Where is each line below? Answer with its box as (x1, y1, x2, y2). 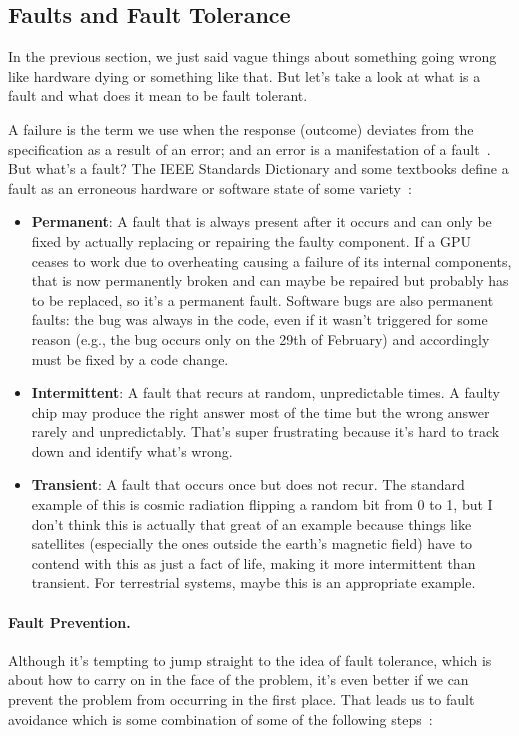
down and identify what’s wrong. (31, 440, 233, 461)
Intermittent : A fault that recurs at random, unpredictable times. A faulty (31, 382, 500, 403)
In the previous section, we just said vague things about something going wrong (8, 46, 497, 67)
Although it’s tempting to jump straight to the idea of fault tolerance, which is (8, 649, 492, 670)
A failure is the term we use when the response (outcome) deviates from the (8, 118, 474, 139)
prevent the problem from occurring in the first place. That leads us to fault (8, 689, 475, 710)
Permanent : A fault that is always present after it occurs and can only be (31, 211, 492, 232)
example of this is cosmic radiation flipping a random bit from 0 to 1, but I (31, 494, 493, 515)
